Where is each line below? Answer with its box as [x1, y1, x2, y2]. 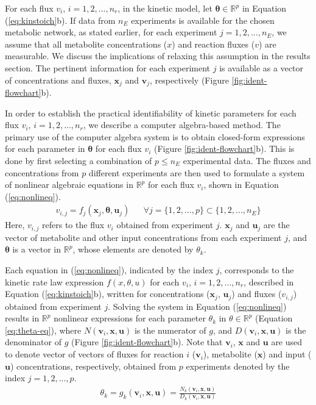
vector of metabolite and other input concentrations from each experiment [5, 231, 282, 243]
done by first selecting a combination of [5, 154, 152, 167]
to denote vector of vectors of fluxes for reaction [5, 348, 184, 360]
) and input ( [262, 348, 312, 360]
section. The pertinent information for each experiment [5, 61, 211, 74]
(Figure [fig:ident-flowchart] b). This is [154, 142, 295, 155]
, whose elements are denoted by [72, 243, 194, 256]
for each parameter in [5, 142, 85, 155]
